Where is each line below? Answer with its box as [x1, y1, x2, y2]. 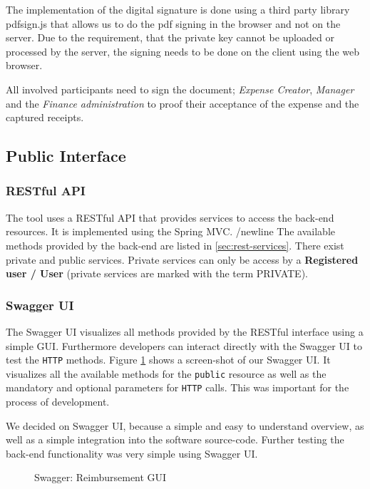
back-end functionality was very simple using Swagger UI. [6, 446, 258, 460]
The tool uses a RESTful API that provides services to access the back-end [6, 210, 334, 225]
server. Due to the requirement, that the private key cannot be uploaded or [6, 30, 334, 45]
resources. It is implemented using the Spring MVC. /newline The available [6, 224, 336, 239]
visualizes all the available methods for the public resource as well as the [6, 366, 327, 381]
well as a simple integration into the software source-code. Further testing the [6, 432, 344, 447]
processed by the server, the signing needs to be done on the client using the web [6, 43, 359, 58]
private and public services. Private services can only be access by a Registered [6, 252, 359, 267]
